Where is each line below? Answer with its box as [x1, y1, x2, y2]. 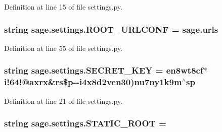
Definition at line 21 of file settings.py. [4, 95, 123, 106]
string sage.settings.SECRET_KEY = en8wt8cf [4, 64, 203, 77]
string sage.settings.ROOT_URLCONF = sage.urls [4, 23, 218, 35]
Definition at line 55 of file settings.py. [4, 42, 123, 53]
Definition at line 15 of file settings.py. [4, 2, 123, 12]
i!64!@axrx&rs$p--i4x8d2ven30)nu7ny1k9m [4, 76, 182, 88]
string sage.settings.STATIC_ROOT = [4, 117, 166, 129]
